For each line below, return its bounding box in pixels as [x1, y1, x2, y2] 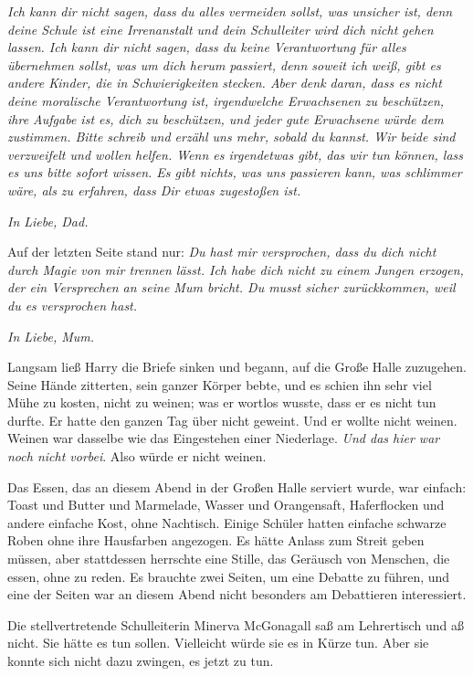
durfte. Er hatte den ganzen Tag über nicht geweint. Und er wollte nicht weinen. [7, 410, 457, 429]
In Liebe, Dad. [7, 211, 89, 230]
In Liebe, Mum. [7, 326, 95, 345]
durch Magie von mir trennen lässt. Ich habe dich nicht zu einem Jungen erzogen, [7, 259, 464, 279]
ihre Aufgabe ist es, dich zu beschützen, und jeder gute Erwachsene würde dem [7, 109, 444, 128]
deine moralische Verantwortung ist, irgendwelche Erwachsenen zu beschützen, [7, 90, 445, 110]
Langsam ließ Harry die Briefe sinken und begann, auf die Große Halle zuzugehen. [7, 357, 467, 376]
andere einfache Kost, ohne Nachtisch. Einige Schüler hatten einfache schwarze [7, 512, 447, 532]
